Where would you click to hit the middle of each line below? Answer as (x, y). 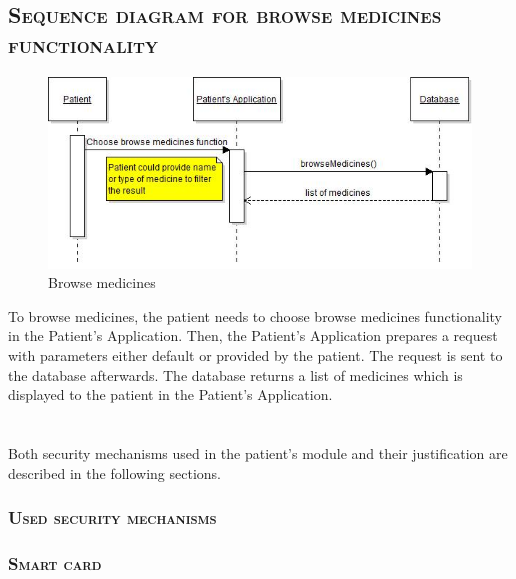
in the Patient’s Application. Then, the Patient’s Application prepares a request (253, 335)
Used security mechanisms (112, 517)
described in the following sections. (114, 472)
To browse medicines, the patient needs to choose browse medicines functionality (255, 315)
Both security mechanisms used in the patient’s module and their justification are (258, 453)
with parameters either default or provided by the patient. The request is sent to (255, 355)
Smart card (55, 562)
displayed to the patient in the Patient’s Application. (170, 394)
